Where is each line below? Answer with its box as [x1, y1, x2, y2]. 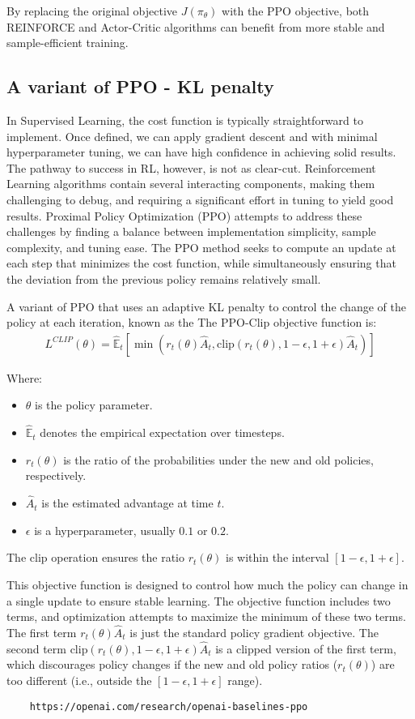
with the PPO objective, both [222, 2, 370, 19]
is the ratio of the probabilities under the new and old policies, [63, 451, 374, 468]
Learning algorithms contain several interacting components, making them [6, 175, 375, 192]
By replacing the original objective [6, 2, 178, 19]
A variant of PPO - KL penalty [6, 74, 274, 99]
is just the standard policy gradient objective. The [129, 623, 379, 640]
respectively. [25, 467, 87, 484]
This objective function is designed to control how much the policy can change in [6, 576, 409, 593]
